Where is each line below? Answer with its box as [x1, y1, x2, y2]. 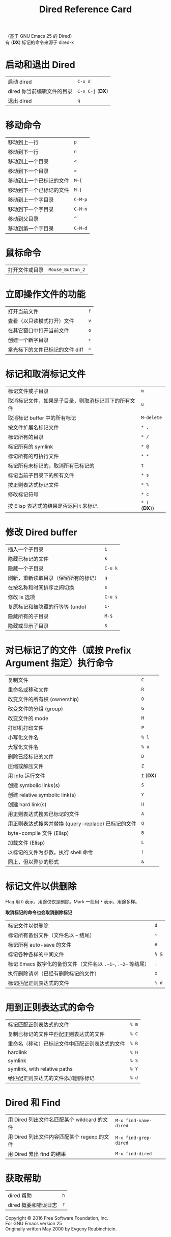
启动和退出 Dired [5, 59, 75, 71]
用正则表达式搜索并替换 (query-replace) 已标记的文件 [8, 820, 136, 827]
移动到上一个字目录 [8, 196, 54, 204]
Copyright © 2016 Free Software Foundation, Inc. [5, 1215, 108, 1221]
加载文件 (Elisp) [8, 839, 45, 846]
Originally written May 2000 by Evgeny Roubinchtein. [5, 1226, 117, 1232]
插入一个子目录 [8, 546, 44, 553]
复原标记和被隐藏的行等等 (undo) [8, 603, 87, 610]
